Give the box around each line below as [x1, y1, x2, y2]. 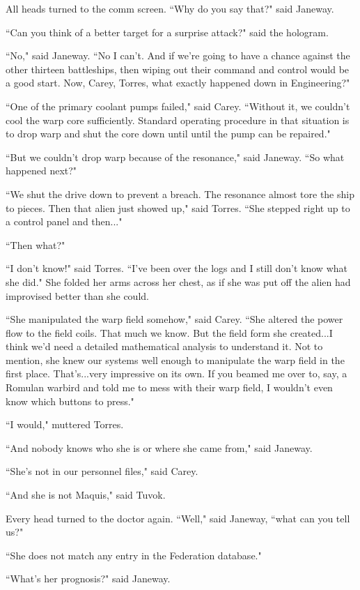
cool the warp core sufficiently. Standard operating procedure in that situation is [6, 112, 350, 127]
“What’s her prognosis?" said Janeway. [6, 571, 171, 586]
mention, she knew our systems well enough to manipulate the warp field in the [6, 352, 345, 367]
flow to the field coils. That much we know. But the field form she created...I [6, 325, 333, 340]
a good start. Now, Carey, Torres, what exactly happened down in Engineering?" [6, 75, 350, 90]
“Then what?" [6, 237, 65, 252]
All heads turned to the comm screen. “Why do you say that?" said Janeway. [6, 1, 334, 15]
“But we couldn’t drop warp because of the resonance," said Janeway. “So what [6, 149, 345, 164]
